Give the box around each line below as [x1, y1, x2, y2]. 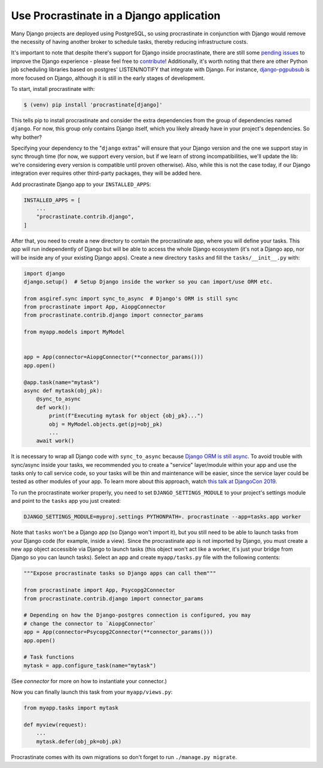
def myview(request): [23, 721, 87, 728]
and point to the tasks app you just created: [11, 497, 121, 505]
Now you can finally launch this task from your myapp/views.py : [11, 688, 173, 696]
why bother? [11, 133, 42, 141]
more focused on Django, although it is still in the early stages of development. [11, 74, 205, 81]
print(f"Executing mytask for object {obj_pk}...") [48, 412, 204, 419]
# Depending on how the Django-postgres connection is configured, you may [23, 612, 251, 619]
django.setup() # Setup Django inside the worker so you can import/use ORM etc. [23, 278, 273, 285]
